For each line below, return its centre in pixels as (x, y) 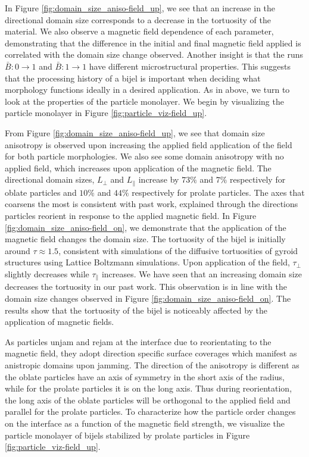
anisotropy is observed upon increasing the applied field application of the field (149, 144)
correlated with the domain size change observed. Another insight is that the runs (154, 54)
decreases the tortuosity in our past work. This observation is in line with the (146, 287)
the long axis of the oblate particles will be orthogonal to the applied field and (148, 400)
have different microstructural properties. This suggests (190, 66)
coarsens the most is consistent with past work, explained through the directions (152, 204)
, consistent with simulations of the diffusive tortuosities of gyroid (178, 250)
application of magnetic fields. (60, 322)
